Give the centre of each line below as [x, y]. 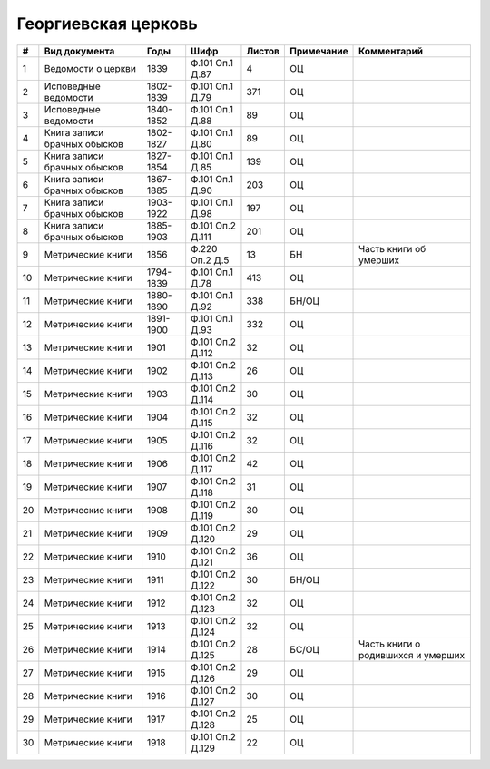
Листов [263, 51]
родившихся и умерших [412, 655]
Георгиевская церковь [108, 24]
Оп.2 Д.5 [210, 260]
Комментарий [391, 51]
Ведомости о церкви [90, 68]
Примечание [319, 51]
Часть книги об [392, 248]
